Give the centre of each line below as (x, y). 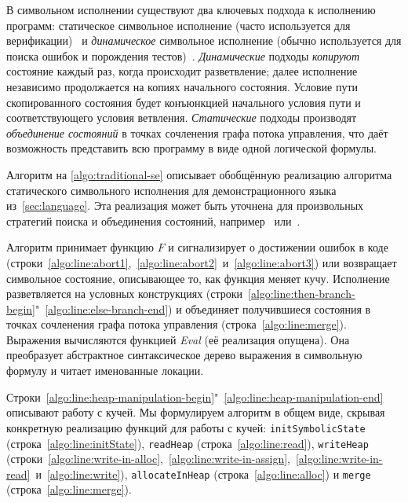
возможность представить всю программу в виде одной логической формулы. (191, 148)
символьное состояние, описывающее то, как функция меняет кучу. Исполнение (198, 278)
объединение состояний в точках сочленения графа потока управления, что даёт (197, 132)
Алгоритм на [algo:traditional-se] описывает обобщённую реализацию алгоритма (199, 174)
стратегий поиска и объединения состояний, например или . (153, 220)
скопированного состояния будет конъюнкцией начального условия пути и (184, 102)
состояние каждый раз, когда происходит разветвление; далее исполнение (182, 71)
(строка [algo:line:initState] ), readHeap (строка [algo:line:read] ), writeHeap (188, 443)
